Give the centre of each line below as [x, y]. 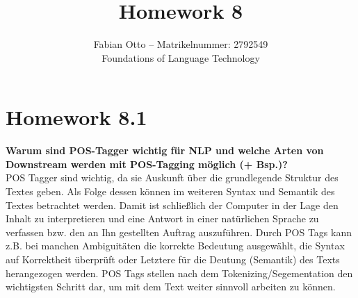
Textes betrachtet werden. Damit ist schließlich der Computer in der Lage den [172, 205]
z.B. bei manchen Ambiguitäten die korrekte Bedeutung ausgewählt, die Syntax [175, 246]
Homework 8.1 [76, 117]
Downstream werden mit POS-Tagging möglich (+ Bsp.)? [147, 164]
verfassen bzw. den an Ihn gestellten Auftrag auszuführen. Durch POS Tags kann [179, 232]
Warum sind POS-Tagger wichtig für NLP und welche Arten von [165, 150]
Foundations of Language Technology [181, 57]
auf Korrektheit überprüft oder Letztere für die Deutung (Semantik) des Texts [173, 259]
